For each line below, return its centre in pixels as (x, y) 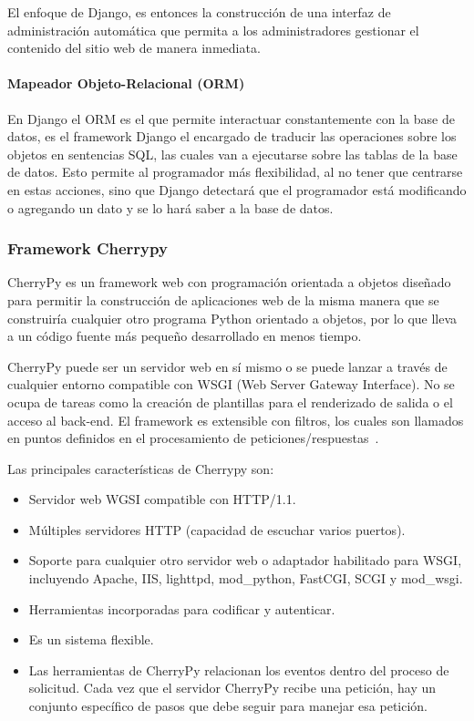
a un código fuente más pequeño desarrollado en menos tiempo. (185, 336)
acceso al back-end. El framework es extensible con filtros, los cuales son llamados (236, 420)
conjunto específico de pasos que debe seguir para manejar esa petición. (228, 706)
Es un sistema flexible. (91, 639)
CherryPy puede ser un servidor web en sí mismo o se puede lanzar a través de (227, 366)
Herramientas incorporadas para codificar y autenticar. (182, 608)
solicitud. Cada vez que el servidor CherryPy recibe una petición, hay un (232, 688)
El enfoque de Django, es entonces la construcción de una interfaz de (199, 12)
